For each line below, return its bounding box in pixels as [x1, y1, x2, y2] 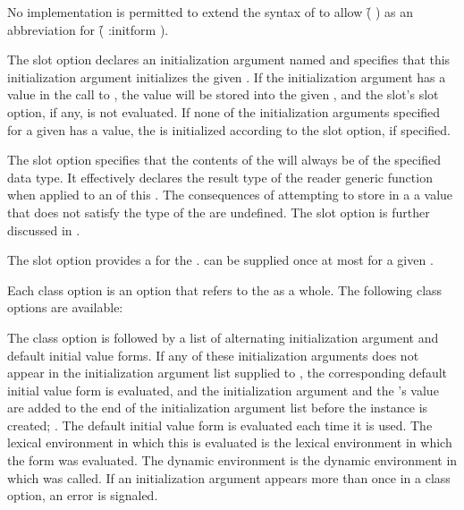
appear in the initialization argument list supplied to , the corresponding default [7, 363, 448, 382]
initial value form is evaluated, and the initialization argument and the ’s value [7, 380, 439, 399]
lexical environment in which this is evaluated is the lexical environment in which [7, 433, 452, 452]
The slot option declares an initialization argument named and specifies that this [7, 50, 451, 69]
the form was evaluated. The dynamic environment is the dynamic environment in [7, 451, 458, 470]
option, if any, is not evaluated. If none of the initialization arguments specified [7, 102, 441, 121]
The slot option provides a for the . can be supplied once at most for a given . [7, 251, 434, 269]
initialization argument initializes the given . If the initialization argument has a [7, 67, 446, 86]
